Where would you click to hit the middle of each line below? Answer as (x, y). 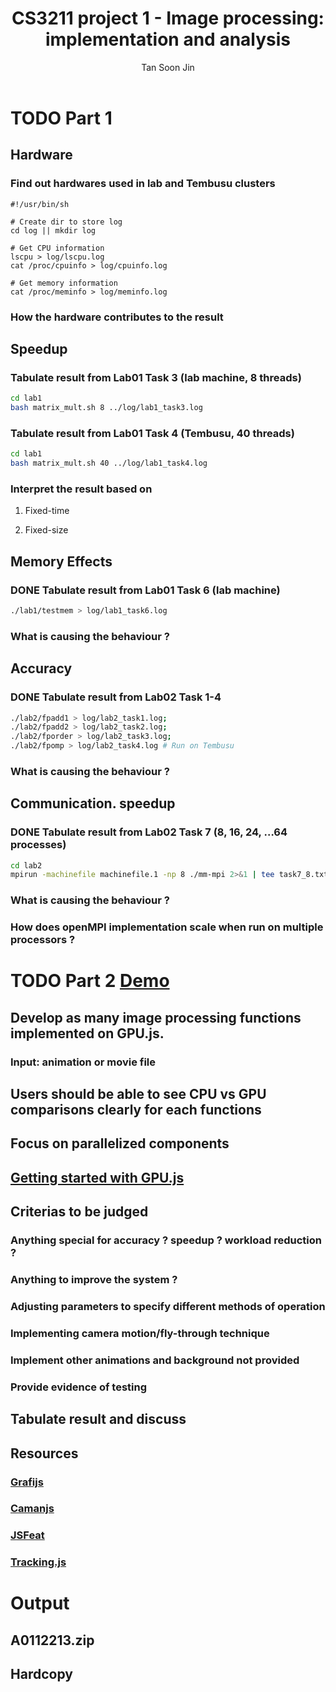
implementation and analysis (168, 39)
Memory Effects (61, 561)
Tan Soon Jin (168, 67)
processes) (38, 845)
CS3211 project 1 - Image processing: (168, 18)
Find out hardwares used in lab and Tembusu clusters (143, 184)
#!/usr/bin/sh (40, 204)
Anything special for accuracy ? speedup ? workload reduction (166, 1240)
